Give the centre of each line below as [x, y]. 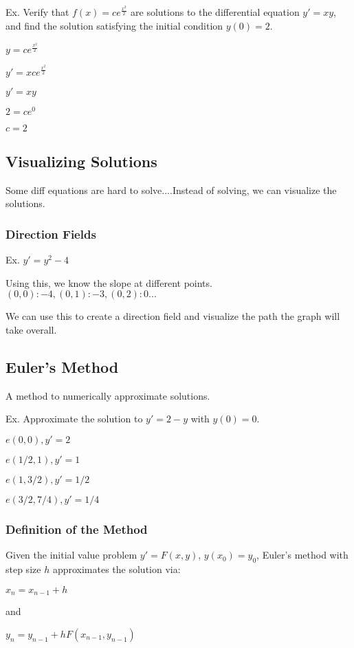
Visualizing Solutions [81, 161]
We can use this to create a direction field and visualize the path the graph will [173, 316]
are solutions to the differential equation [215, 12]
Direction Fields [51, 234]
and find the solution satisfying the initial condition [114, 26]
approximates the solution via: [117, 569]
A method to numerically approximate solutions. [108, 395]
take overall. [31, 330]
